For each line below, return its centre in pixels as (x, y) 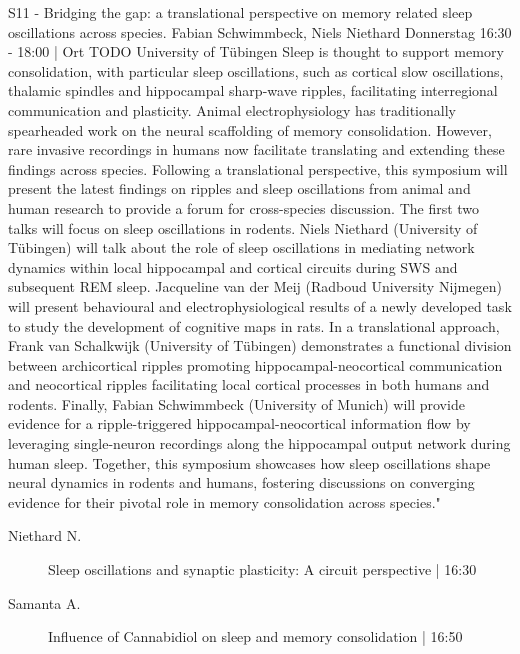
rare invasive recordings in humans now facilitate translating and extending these (256, 149)
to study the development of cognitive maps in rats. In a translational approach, (254, 325)
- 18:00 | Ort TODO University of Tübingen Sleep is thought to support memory (256, 51)
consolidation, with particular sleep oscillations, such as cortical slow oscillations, (256, 70)
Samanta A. (44, 602)
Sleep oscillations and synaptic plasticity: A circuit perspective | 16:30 (262, 569)
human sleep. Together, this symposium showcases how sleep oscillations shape (249, 462)
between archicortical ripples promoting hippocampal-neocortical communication (255, 364)
